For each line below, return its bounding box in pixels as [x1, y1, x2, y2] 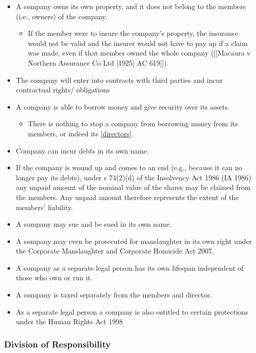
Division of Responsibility [4, 337, 111, 350]
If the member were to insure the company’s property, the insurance [28, 28, 238, 38]
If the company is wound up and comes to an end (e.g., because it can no [16, 162, 242, 173]
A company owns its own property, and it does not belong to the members [16, 1, 246, 11]
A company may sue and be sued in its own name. [16, 219, 172, 229]
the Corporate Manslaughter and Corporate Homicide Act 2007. [16, 245, 214, 256]
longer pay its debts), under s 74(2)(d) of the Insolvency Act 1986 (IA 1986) [16, 172, 251, 182]
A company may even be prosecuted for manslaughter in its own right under [16, 235, 252, 246]
